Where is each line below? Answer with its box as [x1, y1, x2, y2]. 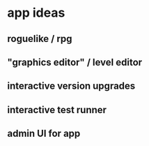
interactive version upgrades [7, 80, 136, 92]
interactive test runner [7, 103, 107, 116]
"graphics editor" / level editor [7, 56, 143, 68]
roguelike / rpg [7, 33, 72, 45]
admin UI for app [7, 128, 81, 140]
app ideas [7, 5, 65, 21]
